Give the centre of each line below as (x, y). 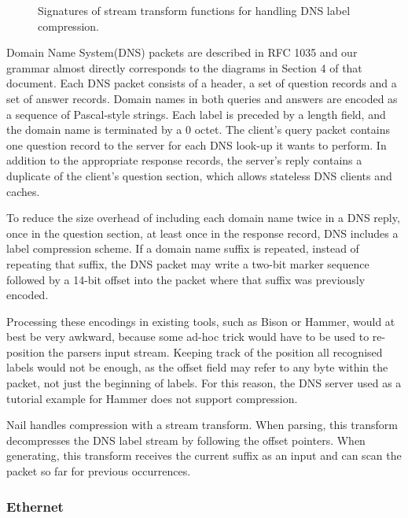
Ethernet (35, 506)
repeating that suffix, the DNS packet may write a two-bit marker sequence (188, 263)
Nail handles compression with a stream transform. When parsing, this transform (202, 425)
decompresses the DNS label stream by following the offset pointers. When (186, 440)
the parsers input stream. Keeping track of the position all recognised (215, 351)
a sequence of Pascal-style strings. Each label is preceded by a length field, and (196, 114)
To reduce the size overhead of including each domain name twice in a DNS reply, (203, 218)
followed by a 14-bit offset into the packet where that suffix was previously (186, 279)
